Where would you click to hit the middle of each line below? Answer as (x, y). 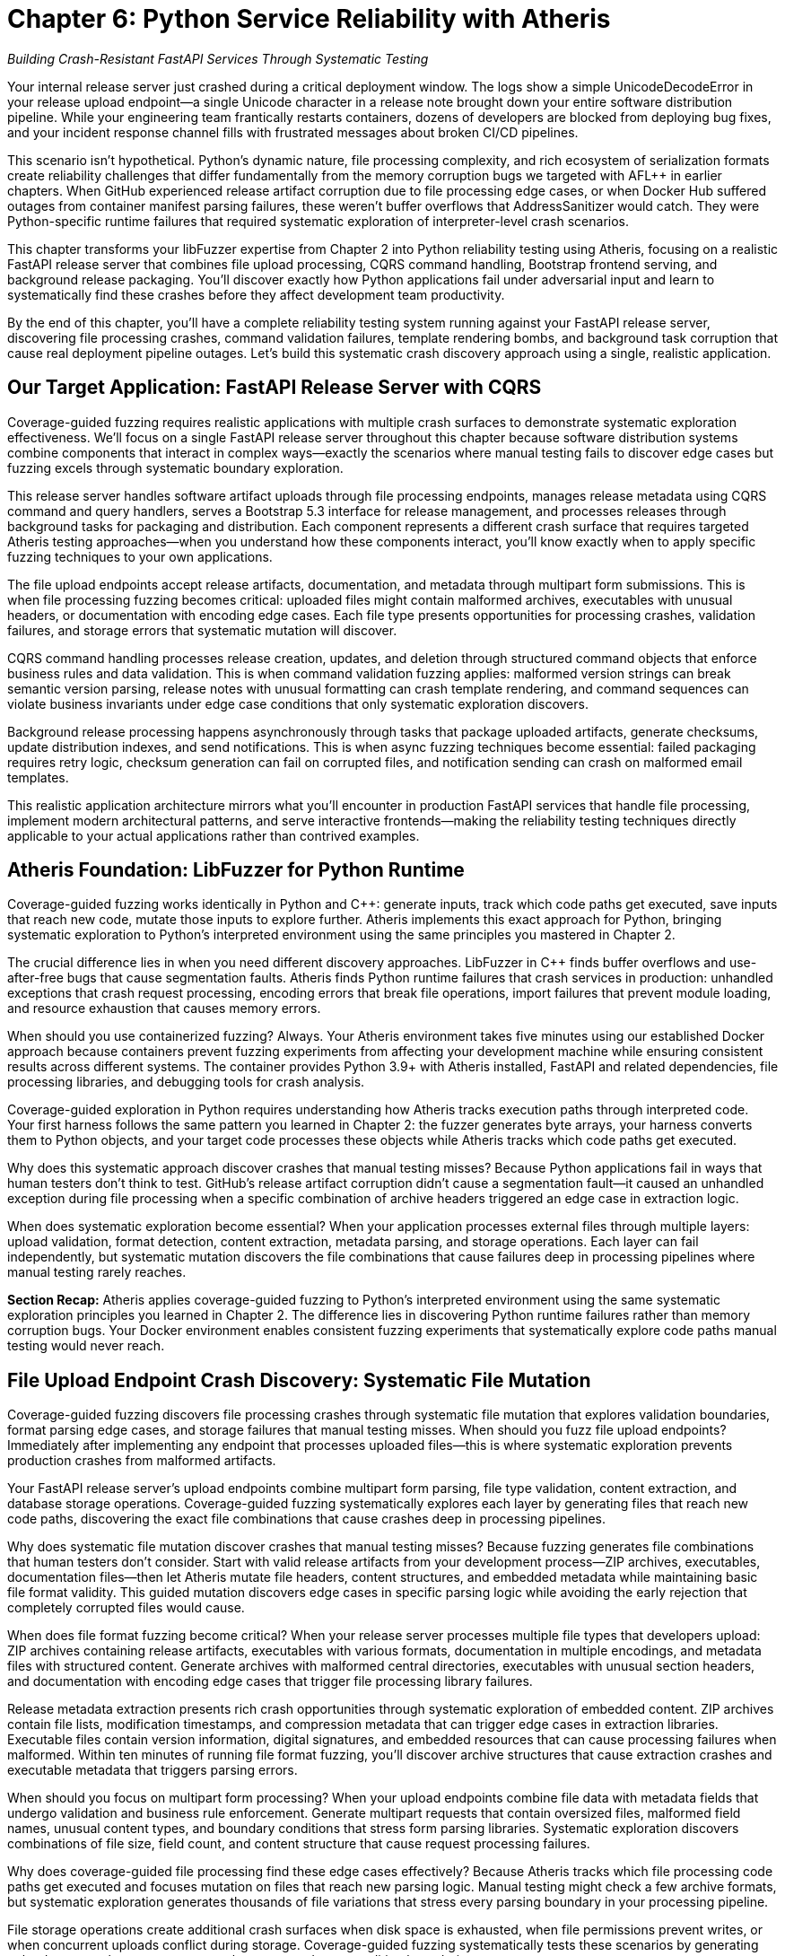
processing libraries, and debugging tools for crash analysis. (186, 1082)
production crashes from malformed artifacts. (142, 1461)
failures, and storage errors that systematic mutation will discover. (202, 630)
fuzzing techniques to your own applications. (140, 556)
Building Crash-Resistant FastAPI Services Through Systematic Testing (218, 58)
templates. (38, 777)
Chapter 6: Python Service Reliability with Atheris (309, 19)
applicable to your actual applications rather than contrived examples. (214, 835)
